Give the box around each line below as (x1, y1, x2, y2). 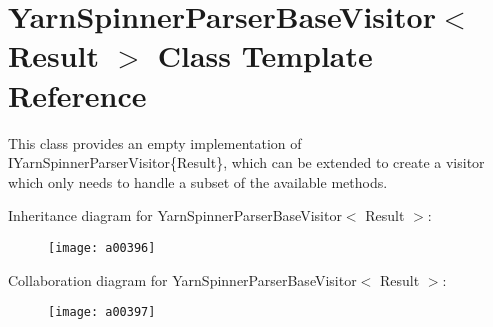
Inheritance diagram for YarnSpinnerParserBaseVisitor (8, 205, 342, 226)
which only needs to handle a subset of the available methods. (8, 171, 388, 192)
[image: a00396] (48, 240, 156, 255)
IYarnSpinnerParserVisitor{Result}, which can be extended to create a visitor (8, 152, 485, 173)
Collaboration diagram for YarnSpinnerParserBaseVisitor (8, 269, 357, 290)
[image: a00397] (48, 305, 156, 320)
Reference (8, 74, 147, 115)
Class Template (157, 35, 373, 76)
